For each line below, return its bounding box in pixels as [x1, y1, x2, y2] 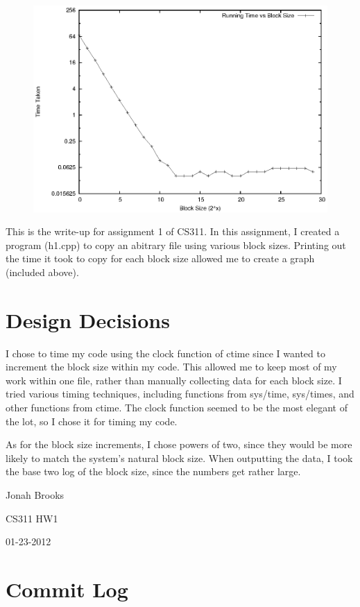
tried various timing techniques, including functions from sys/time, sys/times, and [6, 386, 354, 401]
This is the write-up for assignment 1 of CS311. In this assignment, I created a [6, 224, 340, 239]
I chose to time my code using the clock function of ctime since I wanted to [6, 345, 325, 360]
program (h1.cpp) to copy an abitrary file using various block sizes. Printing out [6, 237, 346, 252]
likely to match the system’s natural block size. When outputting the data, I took [6, 450, 353, 465]
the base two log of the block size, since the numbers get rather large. [6, 464, 301, 479]
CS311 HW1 [6, 511, 58, 525]
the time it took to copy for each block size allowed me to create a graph [6, 251, 315, 266]
